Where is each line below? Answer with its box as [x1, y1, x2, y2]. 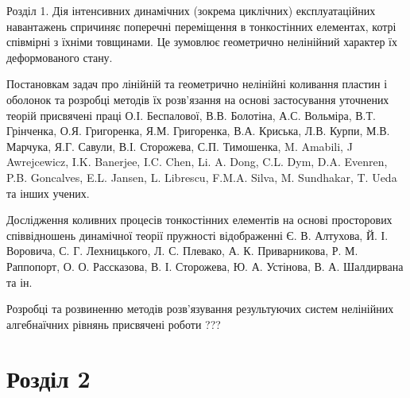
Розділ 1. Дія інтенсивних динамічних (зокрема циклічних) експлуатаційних [6, 2, 376, 18]
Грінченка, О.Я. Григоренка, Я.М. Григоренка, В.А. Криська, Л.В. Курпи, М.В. [6, 122, 390, 139]
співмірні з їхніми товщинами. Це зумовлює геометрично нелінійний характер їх [6, 33, 397, 50]
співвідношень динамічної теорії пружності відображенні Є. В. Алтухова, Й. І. [6, 226, 389, 243]
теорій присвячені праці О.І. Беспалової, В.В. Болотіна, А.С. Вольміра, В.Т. [6, 106, 376, 123]
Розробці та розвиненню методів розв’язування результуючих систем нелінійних [6, 300, 394, 317]
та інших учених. [6, 184, 90, 201]
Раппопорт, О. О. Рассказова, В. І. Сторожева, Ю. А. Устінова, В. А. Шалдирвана [6, 257, 404, 274]
